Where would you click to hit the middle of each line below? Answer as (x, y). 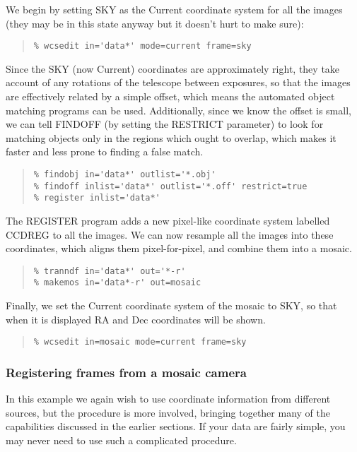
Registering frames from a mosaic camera (126, 372)
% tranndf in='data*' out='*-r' (110, 271)
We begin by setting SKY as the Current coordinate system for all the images (174, 9)
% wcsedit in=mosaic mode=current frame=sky (140, 342)
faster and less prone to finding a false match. (105, 151)
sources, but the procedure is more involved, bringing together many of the (168, 412)
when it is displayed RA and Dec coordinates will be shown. (136, 319)
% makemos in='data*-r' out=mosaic (117, 283)
